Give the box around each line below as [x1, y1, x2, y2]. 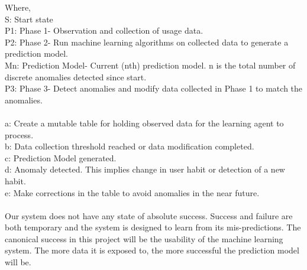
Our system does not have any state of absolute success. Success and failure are [5, 209, 293, 222]
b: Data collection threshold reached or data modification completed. [5, 140, 254, 152]
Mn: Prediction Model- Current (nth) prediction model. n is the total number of [5, 58, 296, 71]
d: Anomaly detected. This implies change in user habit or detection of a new [5, 163, 285, 175]
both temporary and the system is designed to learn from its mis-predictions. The [5, 221, 301, 233]
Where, [5, 1, 31, 13]
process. [5, 128, 34, 141]
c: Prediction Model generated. [5, 151, 117, 164]
